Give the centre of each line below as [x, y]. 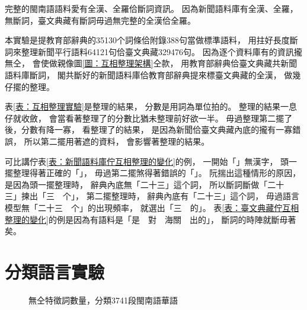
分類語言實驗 [55, 271]
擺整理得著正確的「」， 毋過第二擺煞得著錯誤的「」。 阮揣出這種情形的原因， [153, 173]
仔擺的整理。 [30, 86]
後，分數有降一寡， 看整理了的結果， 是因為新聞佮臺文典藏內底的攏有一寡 [149, 130]
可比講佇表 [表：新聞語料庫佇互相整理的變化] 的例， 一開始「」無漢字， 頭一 [151, 161]
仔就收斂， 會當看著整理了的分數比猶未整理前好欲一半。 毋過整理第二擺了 [149, 118]
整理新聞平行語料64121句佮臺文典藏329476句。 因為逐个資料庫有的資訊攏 [162, 51]
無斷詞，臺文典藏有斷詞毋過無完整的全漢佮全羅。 [100, 20]
